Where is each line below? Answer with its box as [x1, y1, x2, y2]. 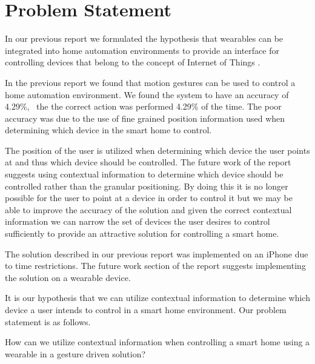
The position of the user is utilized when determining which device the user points [5, 144, 310, 156]
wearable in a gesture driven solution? [5, 347, 146, 360]
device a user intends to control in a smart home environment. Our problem [5, 303, 287, 316]
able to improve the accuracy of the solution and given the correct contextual [5, 203, 292, 216]
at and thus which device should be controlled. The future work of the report [5, 156, 291, 168]
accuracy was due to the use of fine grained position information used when [5, 111, 285, 124]
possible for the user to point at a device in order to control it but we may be [5, 191, 293, 204]
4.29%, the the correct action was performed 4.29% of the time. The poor [5, 100, 282, 113]
